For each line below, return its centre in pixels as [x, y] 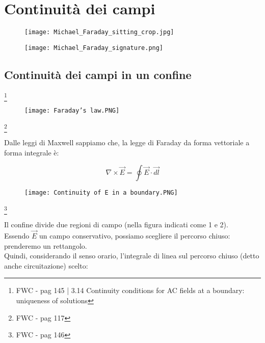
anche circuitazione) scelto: [46, 265]
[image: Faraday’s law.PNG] [72, 110]
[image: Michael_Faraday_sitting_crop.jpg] [99, 32]
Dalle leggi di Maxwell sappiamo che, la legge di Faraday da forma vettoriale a [127, 142]
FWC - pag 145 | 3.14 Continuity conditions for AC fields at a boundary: [130, 290]
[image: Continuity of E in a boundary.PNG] [101, 193]
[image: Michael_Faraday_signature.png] [94, 48]
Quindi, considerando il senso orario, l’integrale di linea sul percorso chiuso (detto [132, 256]
